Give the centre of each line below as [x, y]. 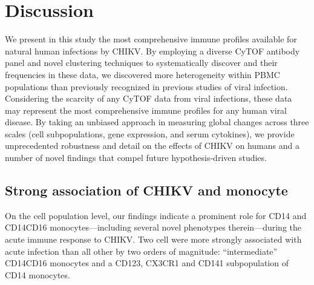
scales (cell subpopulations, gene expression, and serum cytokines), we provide [150, 133]
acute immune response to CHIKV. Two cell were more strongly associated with [153, 239]
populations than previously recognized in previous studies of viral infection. [146, 86]
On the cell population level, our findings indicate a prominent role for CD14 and [156, 215]
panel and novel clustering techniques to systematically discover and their [141, 63]
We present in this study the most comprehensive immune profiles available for [151, 39]
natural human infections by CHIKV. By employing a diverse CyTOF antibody [152, 51]
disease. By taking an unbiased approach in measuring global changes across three [157, 122]
